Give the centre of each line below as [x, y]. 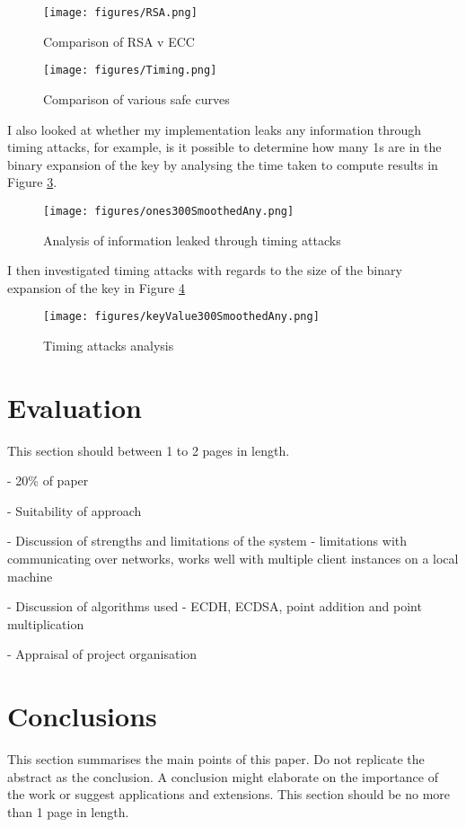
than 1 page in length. [68, 811]
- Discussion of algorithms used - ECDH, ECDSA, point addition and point [215, 606]
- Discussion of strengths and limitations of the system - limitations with [207, 541]
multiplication [46, 623]
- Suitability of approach [75, 510]
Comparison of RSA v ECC [119, 41]
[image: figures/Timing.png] [130, 71]
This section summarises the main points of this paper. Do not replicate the [216, 759]
